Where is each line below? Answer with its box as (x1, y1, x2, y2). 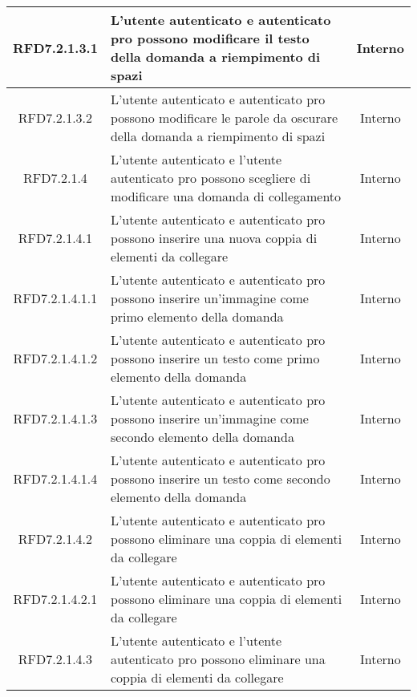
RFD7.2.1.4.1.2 (13, 349, 98, 367)
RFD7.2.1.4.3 (18, 650, 93, 668)
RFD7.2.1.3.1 (13, 38, 98, 57)
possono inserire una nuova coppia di (110, 229, 318, 247)
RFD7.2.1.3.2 (18, 108, 93, 127)
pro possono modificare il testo (110, 29, 310, 47)
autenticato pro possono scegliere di (110, 168, 311, 187)
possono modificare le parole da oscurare (110, 108, 338, 127)
